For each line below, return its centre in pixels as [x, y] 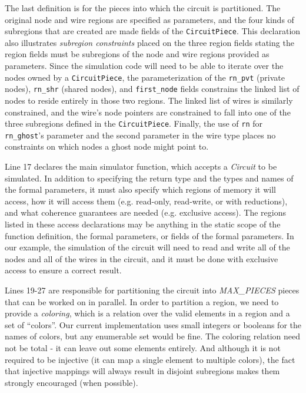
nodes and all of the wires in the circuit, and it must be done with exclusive [142, 258]
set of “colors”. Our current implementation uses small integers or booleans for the [153, 324]
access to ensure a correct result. [63, 270]
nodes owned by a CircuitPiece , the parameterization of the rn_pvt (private [145, 77]
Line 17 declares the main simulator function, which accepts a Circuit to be [141, 166]
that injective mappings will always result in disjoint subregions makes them [142, 371]
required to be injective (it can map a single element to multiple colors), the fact [150, 359]
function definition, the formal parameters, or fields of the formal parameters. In [149, 235]
